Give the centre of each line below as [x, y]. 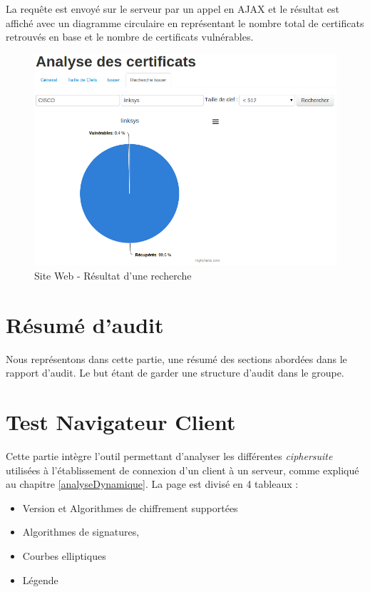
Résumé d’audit [85, 324]
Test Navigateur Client [121, 422]
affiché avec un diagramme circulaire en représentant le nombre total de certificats [185, 22]
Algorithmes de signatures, [81, 532]
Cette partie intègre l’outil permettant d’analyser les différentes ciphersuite [169, 455]
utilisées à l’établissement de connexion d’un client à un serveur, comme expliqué [183, 470]
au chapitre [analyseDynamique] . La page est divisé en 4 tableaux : [152, 484]
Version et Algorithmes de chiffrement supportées [130, 507]
